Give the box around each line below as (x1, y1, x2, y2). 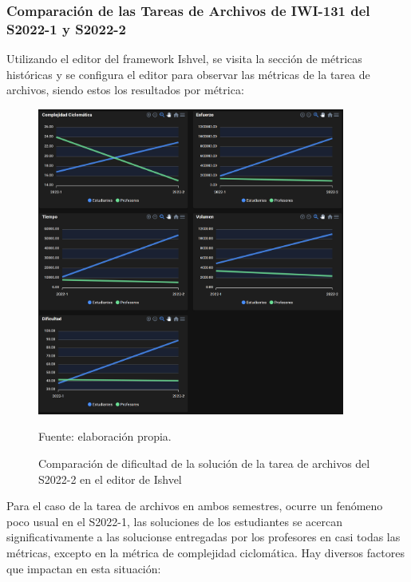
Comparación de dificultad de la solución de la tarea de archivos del (38, 455, 370, 472)
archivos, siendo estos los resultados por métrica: (6, 81, 244, 98)
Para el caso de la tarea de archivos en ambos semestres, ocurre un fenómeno (6, 497, 383, 514)
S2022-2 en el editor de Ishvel (38, 470, 182, 487)
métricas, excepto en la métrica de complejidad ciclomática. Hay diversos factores (6, 544, 405, 561)
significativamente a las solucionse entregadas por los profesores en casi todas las (6, 529, 401, 545)
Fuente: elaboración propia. (38, 428, 172, 445)
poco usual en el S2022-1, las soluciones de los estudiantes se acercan (6, 513, 342, 529)
